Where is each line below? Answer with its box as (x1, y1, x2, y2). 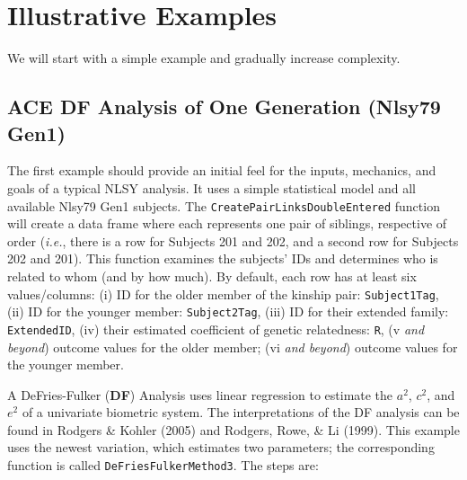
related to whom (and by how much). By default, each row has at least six (7, 266, 417, 285)
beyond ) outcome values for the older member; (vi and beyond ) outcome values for (7, 337, 458, 356)
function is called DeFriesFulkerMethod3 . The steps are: (7, 456, 319, 475)
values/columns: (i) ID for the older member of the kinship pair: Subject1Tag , (7, 284, 439, 303)
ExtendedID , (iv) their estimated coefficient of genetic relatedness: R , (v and (7, 319, 425, 338)
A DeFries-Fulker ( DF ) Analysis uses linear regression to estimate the (7, 385, 393, 404)
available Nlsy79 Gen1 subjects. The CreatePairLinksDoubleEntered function (7, 196, 440, 215)
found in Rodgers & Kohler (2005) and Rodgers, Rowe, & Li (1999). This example (7, 420, 460, 439)
